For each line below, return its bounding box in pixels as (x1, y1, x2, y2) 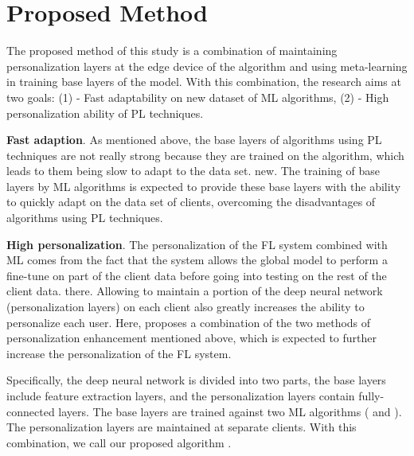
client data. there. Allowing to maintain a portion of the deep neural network (6, 283, 383, 299)
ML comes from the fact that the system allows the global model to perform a (6, 251, 388, 268)
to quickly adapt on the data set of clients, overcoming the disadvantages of (6, 193, 376, 210)
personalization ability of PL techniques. (6, 104, 204, 121)
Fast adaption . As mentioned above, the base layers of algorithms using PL (6, 131, 382, 148)
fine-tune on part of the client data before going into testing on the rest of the (6, 267, 387, 283)
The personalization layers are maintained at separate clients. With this (6, 419, 357, 435)
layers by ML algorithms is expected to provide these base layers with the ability (6, 177, 401, 194)
